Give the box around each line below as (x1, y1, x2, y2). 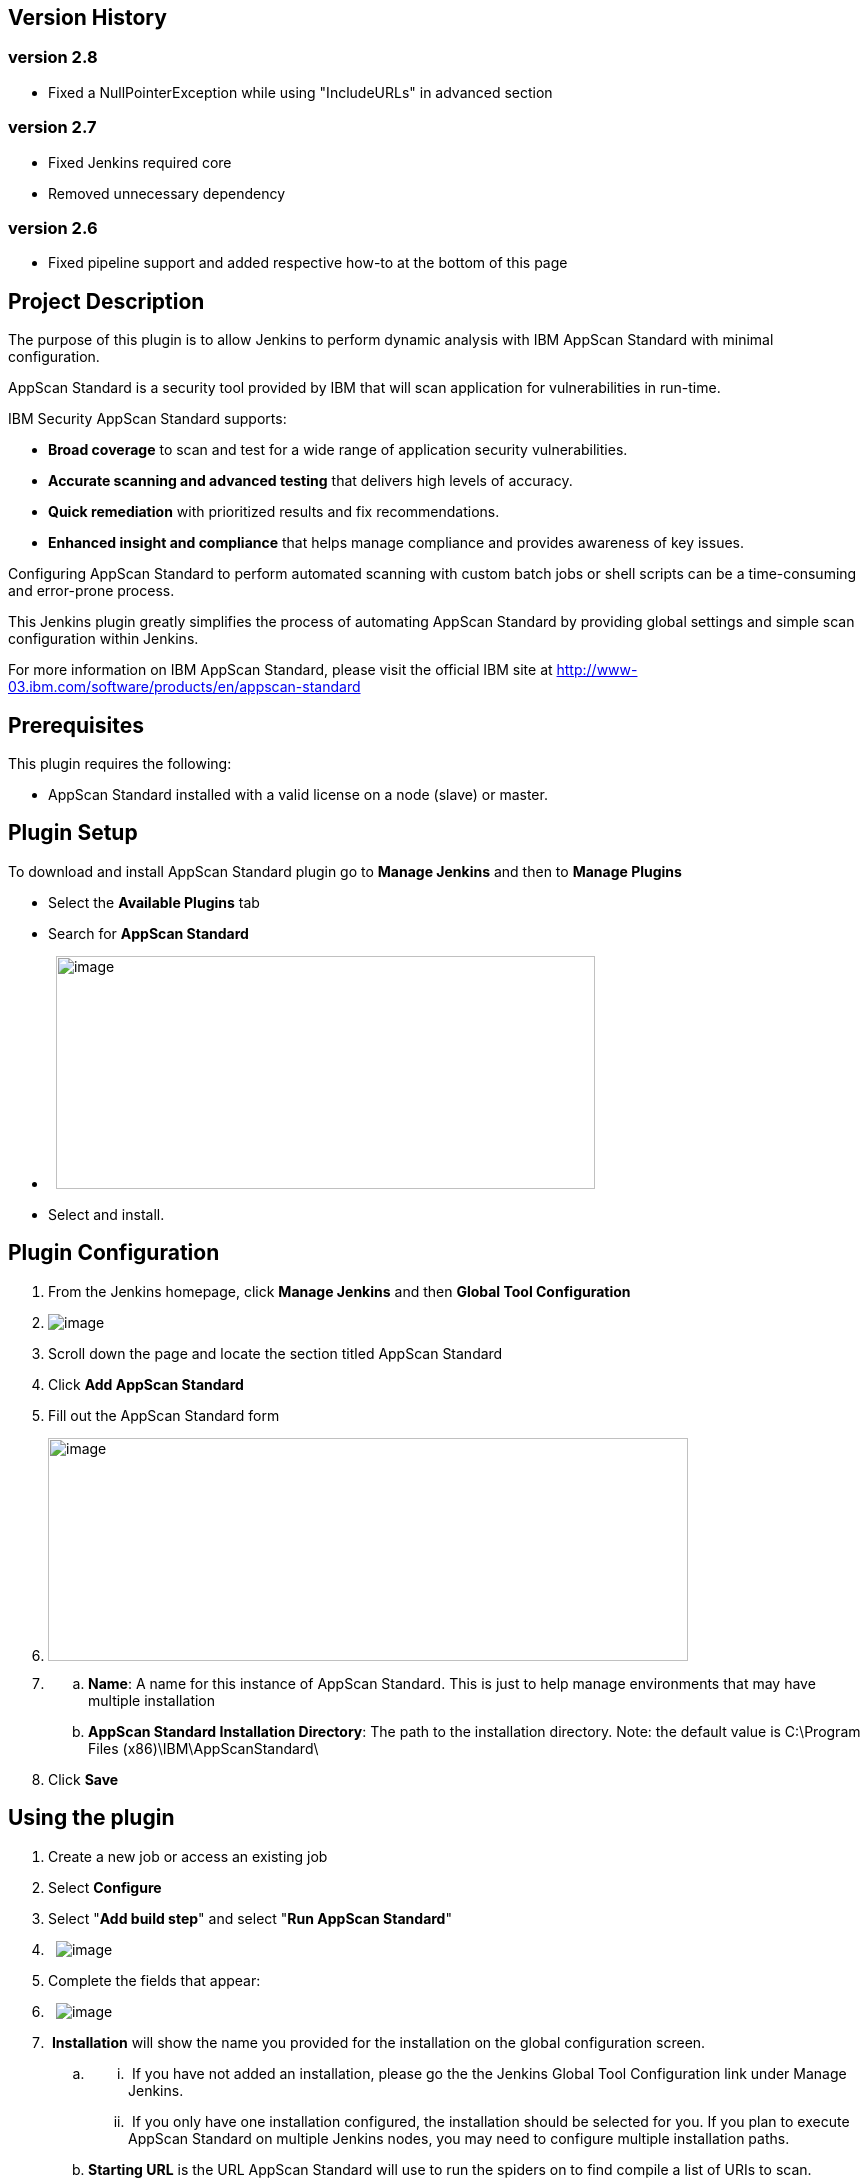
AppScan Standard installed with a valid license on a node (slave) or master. (48, 785, 548, 803)
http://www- (556, 661, 638, 679)
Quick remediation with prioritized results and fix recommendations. (48, 503, 500, 521)
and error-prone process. (8, 582, 175, 600)
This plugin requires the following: (8, 754, 232, 772)
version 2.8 (8, 47, 98, 68)
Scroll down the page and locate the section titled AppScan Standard (48, 1344, 503, 1362)
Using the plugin (8, 1805, 175, 1831)
